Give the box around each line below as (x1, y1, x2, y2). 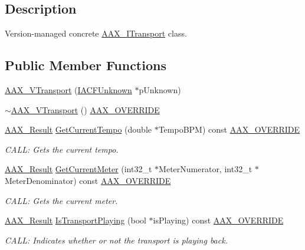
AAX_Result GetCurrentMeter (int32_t (5, 163, 152, 175)
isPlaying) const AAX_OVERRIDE (153, 214, 284, 226)
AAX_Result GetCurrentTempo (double (5, 123, 152, 136)
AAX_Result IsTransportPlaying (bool (5, 214, 146, 226)
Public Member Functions (5, 56, 166, 74)
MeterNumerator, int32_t (159, 163, 252, 175)
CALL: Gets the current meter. (5, 194, 118, 206)
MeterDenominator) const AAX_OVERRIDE (5, 174, 171, 186)
